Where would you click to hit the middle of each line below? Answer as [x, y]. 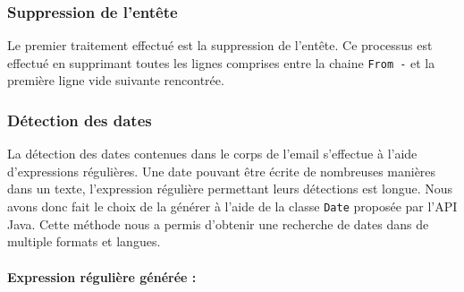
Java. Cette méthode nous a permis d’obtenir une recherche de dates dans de [218, 223]
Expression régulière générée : [102, 276]
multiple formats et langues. [84, 241]
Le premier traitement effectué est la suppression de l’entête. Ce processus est [220, 45]
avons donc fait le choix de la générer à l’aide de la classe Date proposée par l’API [232, 206]
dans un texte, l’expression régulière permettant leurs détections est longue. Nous [230, 189]
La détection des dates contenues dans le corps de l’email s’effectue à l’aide [212, 154]
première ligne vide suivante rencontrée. [116, 80]
